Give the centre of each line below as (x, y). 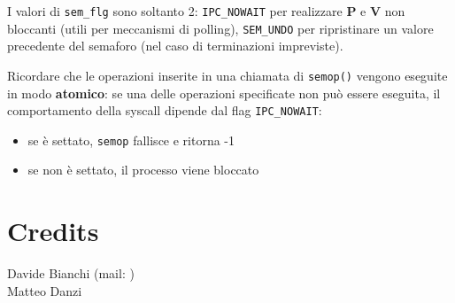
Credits (53, 231)
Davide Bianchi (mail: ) (71, 273)
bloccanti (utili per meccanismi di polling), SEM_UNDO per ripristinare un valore (220, 28)
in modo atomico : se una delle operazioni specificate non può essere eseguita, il (224, 93)
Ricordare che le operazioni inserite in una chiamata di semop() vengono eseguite (227, 75)
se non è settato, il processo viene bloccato (143, 170)
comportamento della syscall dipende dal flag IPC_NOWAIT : (165, 110)
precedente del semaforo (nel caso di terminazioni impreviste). (175, 46)
